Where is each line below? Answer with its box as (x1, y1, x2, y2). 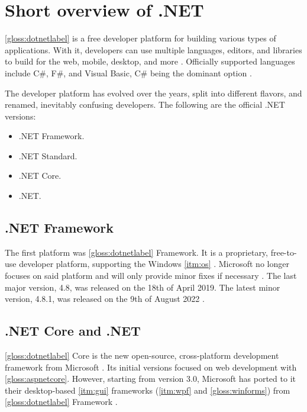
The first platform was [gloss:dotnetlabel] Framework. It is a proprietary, (5, 246, 268, 258)
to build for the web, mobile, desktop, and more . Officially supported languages (5, 55, 295, 67)
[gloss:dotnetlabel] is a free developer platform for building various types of (5, 32, 276, 44)
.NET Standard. (18, 149, 77, 162)
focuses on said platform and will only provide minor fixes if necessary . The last (5, 269, 297, 282)
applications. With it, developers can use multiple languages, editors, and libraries (5, 43, 302, 56)
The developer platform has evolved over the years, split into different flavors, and (5, 86, 302, 99)
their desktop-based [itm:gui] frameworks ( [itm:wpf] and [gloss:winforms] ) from (5, 384, 290, 396)
